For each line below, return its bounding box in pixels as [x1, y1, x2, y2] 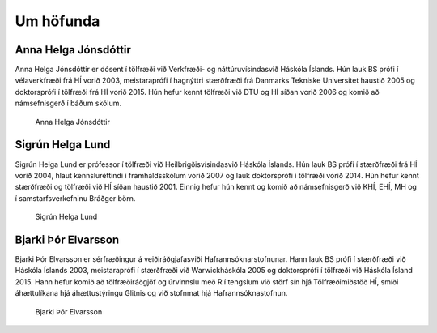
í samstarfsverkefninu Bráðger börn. [15, 193, 136, 203]
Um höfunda [15, 12, 100, 30]
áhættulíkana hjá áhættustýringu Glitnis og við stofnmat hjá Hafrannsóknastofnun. [15, 288, 288, 298]
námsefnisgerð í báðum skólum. [15, 98, 121, 109]
